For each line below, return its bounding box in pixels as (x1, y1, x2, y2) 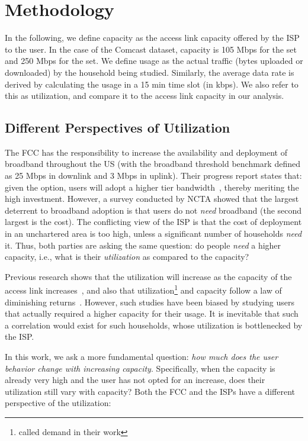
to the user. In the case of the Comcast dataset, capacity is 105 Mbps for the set (5, 43, 297, 55)
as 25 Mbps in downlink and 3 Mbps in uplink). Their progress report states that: (5, 169, 302, 182)
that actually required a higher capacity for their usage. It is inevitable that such (5, 307, 299, 320)
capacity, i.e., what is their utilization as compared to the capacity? (5, 250, 249, 263)
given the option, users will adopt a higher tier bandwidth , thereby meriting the (5, 181, 299, 193)
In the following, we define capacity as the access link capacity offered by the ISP (5, 31, 300, 44)
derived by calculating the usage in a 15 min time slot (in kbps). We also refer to (5, 78, 299, 90)
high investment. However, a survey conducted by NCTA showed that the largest (5, 192, 299, 205)
